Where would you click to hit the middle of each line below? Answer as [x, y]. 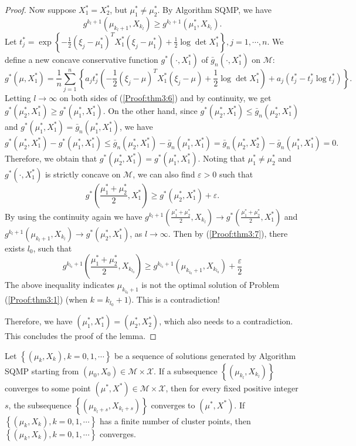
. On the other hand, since [150, 110]
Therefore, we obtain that [51, 158]
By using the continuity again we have [74, 216]
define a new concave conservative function [82, 59]
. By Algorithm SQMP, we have [214, 9]
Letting [18, 98]
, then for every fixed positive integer [232, 388]
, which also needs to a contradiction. [226, 321]
